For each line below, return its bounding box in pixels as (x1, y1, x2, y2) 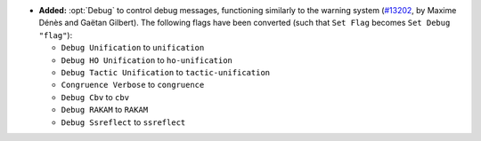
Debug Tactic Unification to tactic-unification (61, 67, 271, 77)
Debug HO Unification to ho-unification (61, 54, 233, 66)
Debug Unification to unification (61, 43, 205, 53)
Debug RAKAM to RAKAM (61, 105, 149, 115)
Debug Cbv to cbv (61, 91, 129, 102)
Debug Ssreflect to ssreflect (61, 116, 186, 128)
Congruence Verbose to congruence (61, 80, 205, 90)
